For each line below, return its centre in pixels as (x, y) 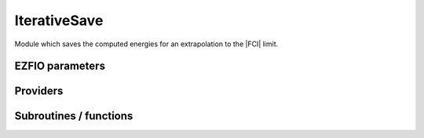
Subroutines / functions (74, 116)
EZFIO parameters (60, 66)
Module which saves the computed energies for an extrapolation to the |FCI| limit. (146, 44)
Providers (39, 91)
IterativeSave (59, 20)
